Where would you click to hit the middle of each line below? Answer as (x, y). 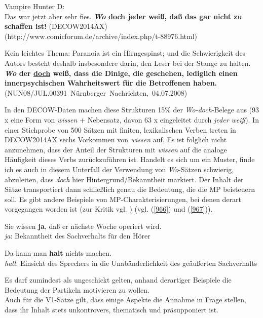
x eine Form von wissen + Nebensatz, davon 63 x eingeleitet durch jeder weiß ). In (132, 119)
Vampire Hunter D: (35, 6)
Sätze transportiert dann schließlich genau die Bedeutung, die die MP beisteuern (130, 189)
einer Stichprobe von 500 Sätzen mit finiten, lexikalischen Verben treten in (120, 129)
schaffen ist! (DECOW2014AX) (56, 26)
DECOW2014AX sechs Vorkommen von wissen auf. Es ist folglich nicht (116, 140)
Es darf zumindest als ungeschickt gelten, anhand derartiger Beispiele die (118, 280)
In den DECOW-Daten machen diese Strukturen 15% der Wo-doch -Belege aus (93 (132, 110)
